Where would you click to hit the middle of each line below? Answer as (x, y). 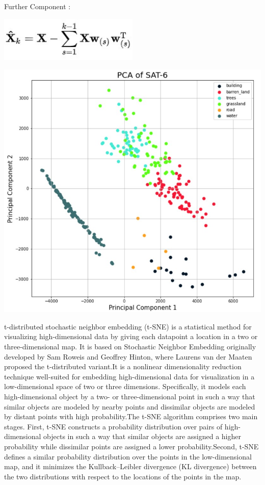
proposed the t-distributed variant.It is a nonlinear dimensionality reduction (123, 366)
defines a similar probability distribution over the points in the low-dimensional (128, 456)
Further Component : (37, 6)
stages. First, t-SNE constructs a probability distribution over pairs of (113, 426)
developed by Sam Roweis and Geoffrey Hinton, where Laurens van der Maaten (128, 356)
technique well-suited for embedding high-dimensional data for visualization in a (129, 376)
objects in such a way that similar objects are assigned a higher (142, 436)
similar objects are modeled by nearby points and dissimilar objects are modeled (130, 406)
